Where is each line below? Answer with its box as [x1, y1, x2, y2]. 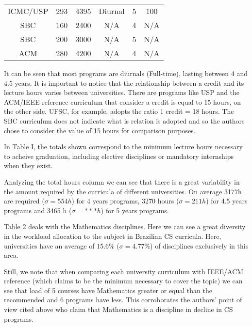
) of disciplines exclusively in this [150, 240, 249, 250]
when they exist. [4, 160, 53, 171]
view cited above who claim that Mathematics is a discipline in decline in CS [4, 304, 233, 314]
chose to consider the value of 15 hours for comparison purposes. [4, 125, 196, 135]
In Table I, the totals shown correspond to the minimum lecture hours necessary [4, 141, 243, 152]
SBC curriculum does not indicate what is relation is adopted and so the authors [4, 115, 245, 125]
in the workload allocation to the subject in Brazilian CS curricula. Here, [4, 231, 221, 241]
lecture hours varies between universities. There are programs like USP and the [4, 87, 240, 97]
